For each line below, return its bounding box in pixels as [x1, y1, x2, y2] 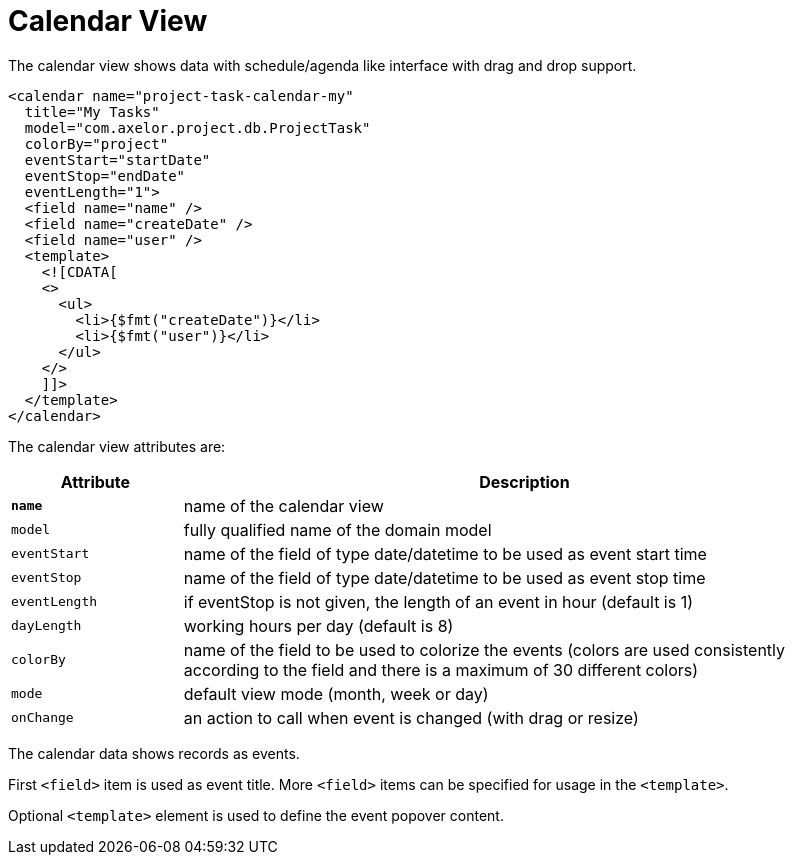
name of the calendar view [183, 495, 384, 516]
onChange [11, 710, 74, 726]
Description [479, 471, 570, 492]
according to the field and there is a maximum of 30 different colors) [183, 659, 699, 680]
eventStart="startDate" [24, 151, 211, 168]
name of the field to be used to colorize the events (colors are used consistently [183, 639, 786, 660]
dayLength [11, 618, 82, 634]
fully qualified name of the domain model [183, 519, 492, 540]
